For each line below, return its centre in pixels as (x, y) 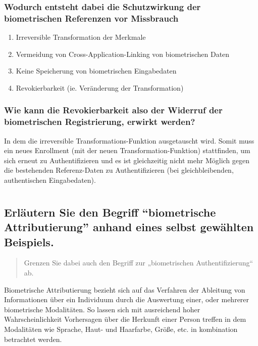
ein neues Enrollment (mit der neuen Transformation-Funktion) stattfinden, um (127, 150)
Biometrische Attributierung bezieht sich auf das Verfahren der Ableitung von (125, 289)
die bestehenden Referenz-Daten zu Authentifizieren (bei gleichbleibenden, (119, 170)
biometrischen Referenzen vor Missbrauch (91, 18)
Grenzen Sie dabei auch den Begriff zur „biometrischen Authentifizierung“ (139, 263)
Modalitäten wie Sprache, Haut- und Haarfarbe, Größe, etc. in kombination (121, 329)
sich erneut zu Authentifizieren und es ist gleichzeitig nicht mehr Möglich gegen (127, 160)
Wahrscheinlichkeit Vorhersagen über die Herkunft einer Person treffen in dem (125, 319)
